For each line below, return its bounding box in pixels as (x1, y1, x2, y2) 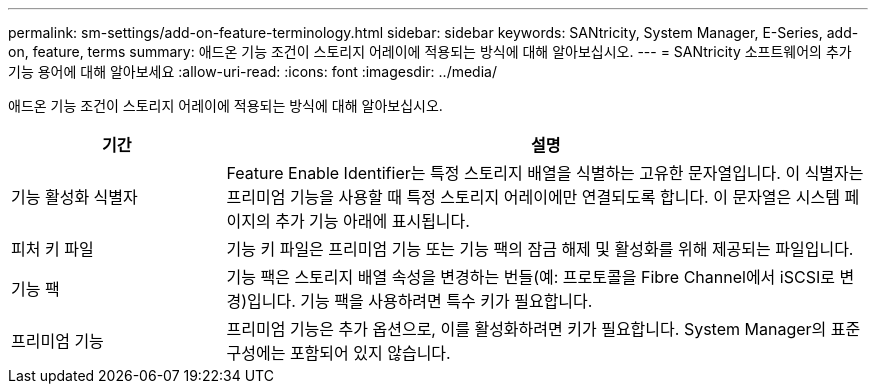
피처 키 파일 (11, 239, 94, 259)
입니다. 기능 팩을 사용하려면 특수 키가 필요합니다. (247, 291, 593, 311)
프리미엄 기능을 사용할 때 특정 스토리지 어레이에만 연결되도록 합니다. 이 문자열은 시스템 (226, 187, 840, 207)
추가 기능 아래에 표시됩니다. (275, 211, 470, 231)
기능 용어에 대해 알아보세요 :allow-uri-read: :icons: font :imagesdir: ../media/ (8, 63, 497, 80)
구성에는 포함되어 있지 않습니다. (226, 343, 451, 363)
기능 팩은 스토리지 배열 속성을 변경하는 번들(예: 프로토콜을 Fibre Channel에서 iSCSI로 (226, 267, 835, 287)
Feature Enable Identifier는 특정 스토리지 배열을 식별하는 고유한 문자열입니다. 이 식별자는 (226, 163, 864, 183)
